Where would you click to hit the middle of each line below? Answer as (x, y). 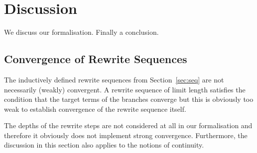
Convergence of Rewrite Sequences (96, 59)
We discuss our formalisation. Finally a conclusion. (81, 32)
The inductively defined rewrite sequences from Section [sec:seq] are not (114, 79)
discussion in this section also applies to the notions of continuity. (104, 145)
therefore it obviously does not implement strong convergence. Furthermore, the (126, 135)
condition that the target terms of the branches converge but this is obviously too (129, 99)
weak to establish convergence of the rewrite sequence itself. (95, 109)
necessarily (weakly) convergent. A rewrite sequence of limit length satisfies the (125, 89)
